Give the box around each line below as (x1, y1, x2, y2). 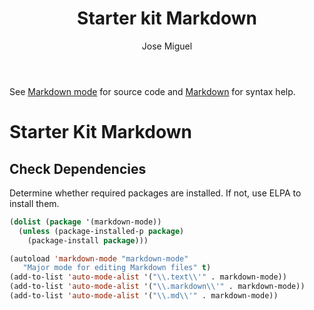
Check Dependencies (9, 160, 147, 177)
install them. (9, 197, 60, 209)
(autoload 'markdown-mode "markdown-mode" (9, 253, 189, 264)
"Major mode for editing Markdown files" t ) (22, 263, 212, 273)
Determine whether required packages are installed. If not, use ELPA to (9, 187, 302, 199)
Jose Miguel (141, 40, 193, 52)
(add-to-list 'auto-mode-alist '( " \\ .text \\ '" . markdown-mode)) (9, 272, 287, 282)
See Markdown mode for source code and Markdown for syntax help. (9, 85, 296, 97)
